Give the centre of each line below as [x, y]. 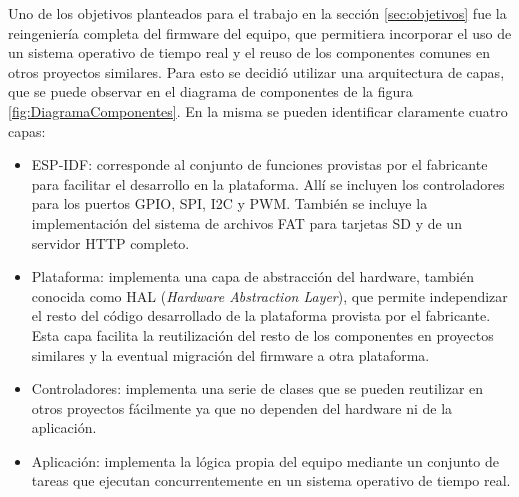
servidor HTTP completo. [110, 242]
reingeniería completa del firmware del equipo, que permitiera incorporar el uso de [260, 32]
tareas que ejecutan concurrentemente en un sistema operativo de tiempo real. [271, 480]
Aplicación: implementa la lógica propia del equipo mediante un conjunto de [265, 460]
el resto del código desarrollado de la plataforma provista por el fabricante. [261, 315]
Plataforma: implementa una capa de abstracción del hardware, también [253, 276]
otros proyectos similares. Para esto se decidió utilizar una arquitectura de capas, [256, 71]
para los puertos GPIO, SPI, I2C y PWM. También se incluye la [229, 203]
